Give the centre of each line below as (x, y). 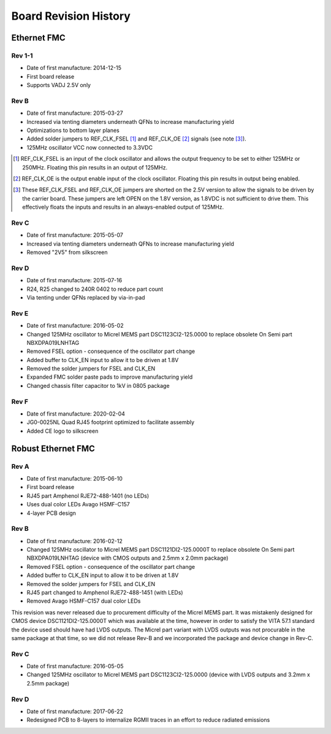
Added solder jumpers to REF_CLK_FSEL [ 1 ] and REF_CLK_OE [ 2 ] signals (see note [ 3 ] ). (136, 139)
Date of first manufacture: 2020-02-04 (76, 414)
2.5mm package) (48, 683)
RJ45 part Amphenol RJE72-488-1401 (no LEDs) (88, 496)
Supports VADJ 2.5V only (59, 85)
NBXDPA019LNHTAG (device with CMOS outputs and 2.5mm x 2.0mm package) (127, 558)
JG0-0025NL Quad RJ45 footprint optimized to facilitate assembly (111, 422)
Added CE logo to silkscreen (63, 431)
